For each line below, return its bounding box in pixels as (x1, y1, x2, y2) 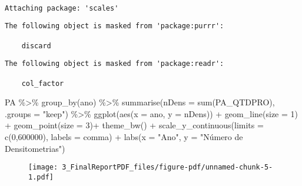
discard (21, 41, 51, 50)
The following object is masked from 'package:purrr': (5, 22, 224, 31)
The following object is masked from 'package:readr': (5, 59, 224, 68)
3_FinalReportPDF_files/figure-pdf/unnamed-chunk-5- (62, 163, 273, 172)
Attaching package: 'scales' (5, 4, 119, 12)
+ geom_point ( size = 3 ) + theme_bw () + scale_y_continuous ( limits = (5, 119, 264, 131)
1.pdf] (28, 172, 54, 181)
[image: (28, 163, 58, 172)
